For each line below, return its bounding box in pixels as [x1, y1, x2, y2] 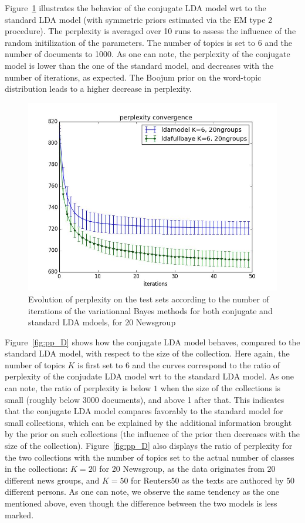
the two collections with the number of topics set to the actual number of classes [5, 451, 294, 463]
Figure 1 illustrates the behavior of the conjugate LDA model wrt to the [5, 2, 266, 14]
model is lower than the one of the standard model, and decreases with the [5, 59, 274, 71]
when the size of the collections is [160, 382, 281, 394]
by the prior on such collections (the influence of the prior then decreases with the [5, 428, 300, 440]
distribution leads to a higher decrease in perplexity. [5, 82, 192, 95]
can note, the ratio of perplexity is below [5, 382, 151, 394]
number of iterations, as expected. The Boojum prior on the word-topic [5, 71, 262, 83]
